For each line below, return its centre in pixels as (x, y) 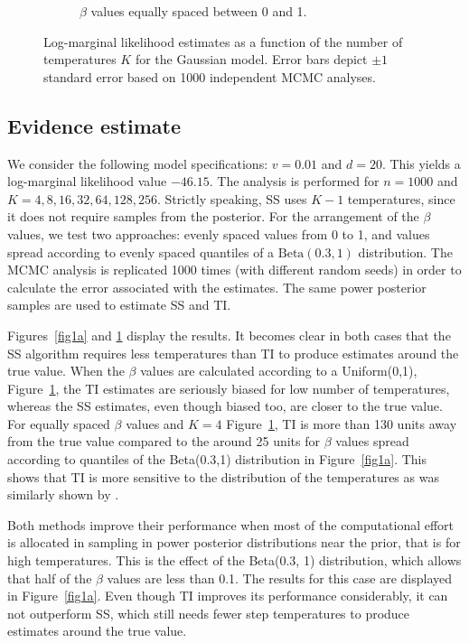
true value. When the (66, 371)
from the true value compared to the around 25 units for (164, 441)
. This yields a (421, 163)
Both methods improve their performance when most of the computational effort (231, 524)
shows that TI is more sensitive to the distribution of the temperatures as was (223, 476)
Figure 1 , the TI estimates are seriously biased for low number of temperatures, (229, 388)
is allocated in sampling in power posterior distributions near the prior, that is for (234, 542)
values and (155, 423)
